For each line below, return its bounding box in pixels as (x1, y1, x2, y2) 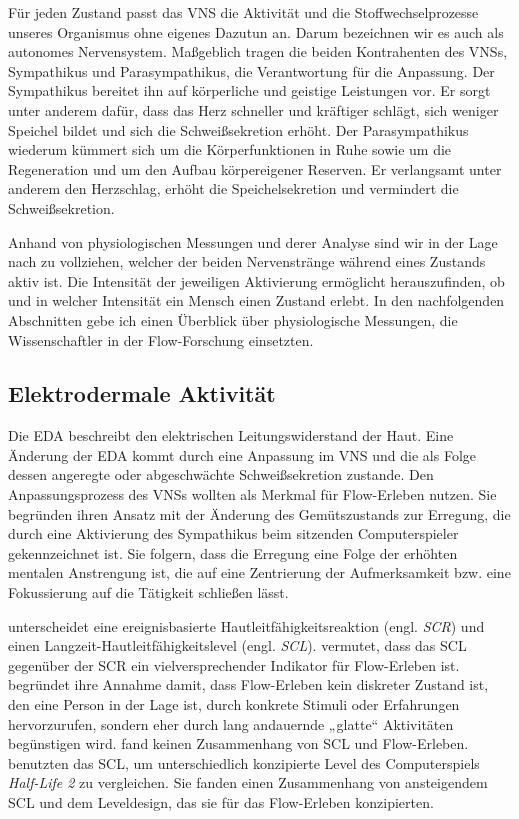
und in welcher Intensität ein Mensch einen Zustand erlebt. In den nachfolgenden (8, 290, 505, 311)
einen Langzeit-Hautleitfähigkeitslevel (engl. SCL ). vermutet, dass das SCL (8, 635, 467, 656)
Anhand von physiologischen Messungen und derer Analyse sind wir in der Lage (8, 231, 498, 252)
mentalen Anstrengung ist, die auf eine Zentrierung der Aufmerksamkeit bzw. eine (8, 562, 511, 583)
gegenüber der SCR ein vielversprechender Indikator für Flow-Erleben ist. (8, 654, 460, 675)
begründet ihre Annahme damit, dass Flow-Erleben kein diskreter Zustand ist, (8, 674, 489, 695)
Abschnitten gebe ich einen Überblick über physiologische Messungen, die (8, 309, 458, 330)
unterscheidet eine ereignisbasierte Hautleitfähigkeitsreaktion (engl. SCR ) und (8, 615, 485, 636)
